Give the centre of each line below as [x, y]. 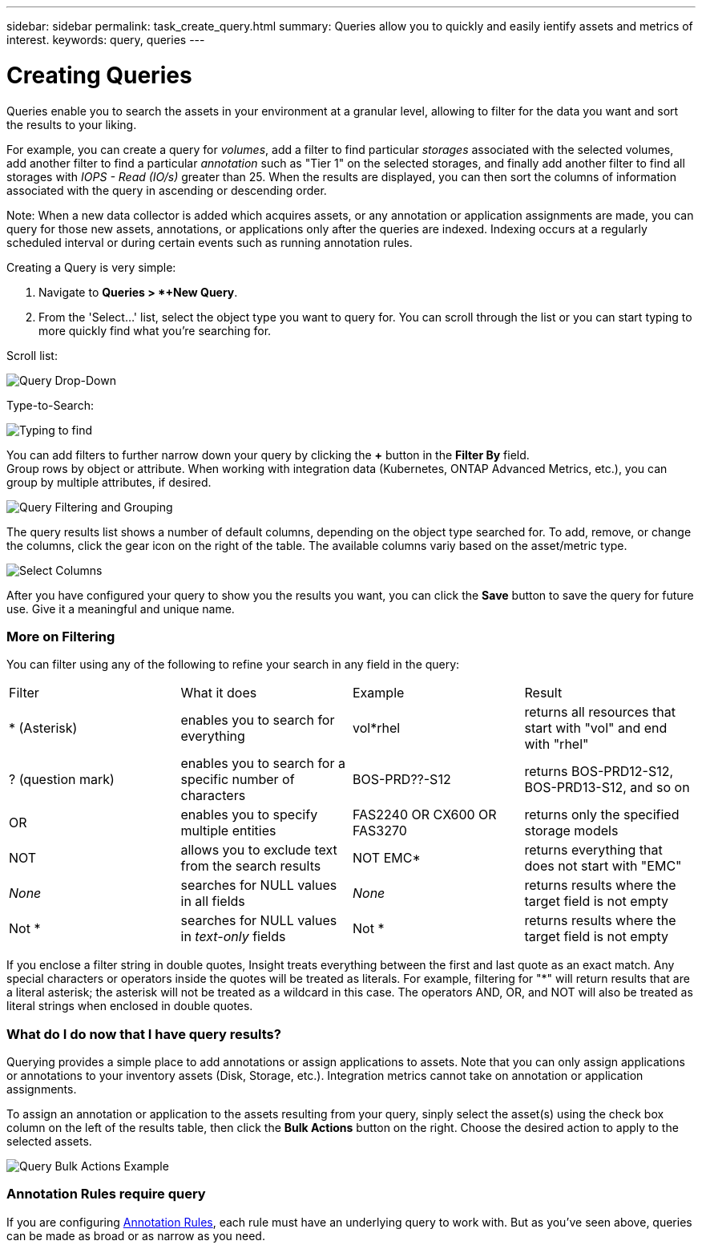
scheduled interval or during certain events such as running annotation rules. [210, 242]
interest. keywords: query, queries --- [106, 40]
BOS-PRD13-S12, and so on [607, 788]
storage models [571, 831]
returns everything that [593, 850]
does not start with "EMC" [603, 866]
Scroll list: [32, 355]
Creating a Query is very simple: [91, 267]
